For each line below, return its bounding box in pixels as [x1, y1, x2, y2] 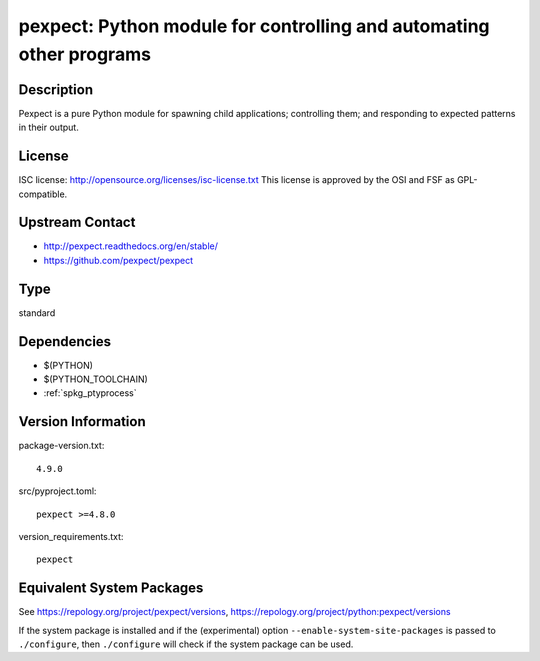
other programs [18, 43, 152, 65]
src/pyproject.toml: [18, 485, 97, 497]
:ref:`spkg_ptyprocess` [43, 387, 137, 399]
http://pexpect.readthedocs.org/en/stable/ [43, 240, 219, 252]
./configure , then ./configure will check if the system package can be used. [18, 638, 354, 650]
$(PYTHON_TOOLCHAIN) [43, 373, 149, 385]
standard [18, 306, 56, 319]
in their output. [18, 121, 79, 134]
